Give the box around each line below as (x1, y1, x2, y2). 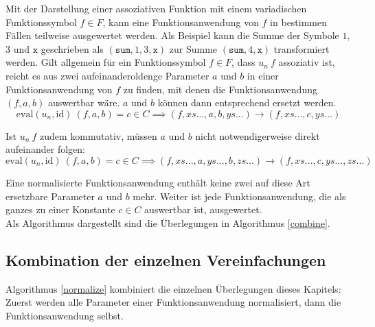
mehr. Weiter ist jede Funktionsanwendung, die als (133, 189, 346, 203)
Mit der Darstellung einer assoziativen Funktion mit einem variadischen (5, 1, 307, 15)
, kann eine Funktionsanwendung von (102, 14, 259, 29)
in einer (247, 68, 279, 82)
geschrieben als (41, 41, 104, 56)
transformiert (273, 41, 330, 56)
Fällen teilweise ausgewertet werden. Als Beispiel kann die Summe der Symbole (5, 28, 339, 43)
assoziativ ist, (278, 55, 335, 69)
